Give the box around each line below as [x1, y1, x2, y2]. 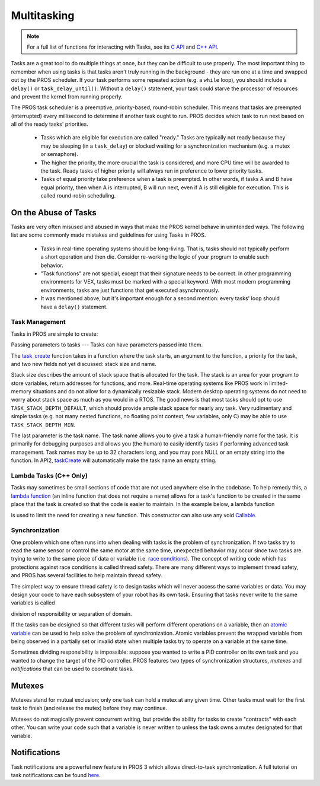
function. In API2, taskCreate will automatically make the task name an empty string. [11, 457, 216, 464]
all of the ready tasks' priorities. [11, 120, 88, 128]
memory [11, 388, 32, 395]
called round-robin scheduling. [40, 192, 116, 199]
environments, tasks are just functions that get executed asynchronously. [40, 287, 220, 294]
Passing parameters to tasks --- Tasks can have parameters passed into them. [11, 341, 203, 348]
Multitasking [11, 9, 75, 22]
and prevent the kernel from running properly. [11, 93, 123, 100]
